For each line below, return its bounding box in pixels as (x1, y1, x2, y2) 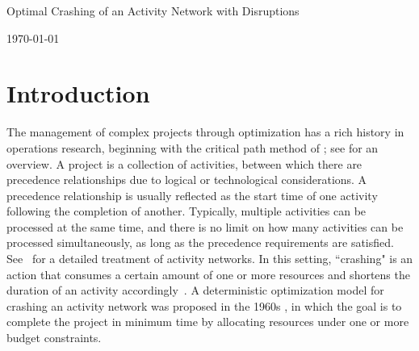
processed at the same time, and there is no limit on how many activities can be (6, 218, 404, 235)
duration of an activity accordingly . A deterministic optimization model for (6, 282, 384, 299)
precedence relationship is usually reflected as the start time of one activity (6, 186, 378, 203)
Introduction (6, 77, 150, 110)
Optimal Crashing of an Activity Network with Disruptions (6, 2, 300, 19)
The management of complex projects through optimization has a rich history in (6, 123, 404, 140)
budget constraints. (6, 329, 102, 346)
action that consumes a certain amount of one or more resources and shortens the (6, 265, 410, 282)
